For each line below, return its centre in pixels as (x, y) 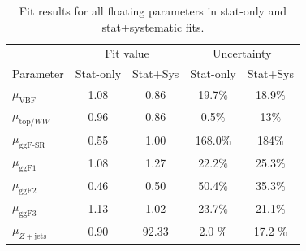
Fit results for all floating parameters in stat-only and (153, 11)
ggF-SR (32, 146)
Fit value (127, 53)
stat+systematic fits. (153, 26)
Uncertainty (242, 53)
